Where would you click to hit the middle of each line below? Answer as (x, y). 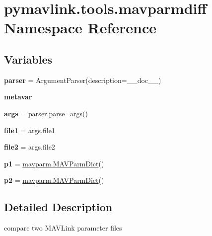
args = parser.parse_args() (46, 113)
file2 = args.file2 (30, 147)
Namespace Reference (80, 28)
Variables (28, 59)
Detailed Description (58, 207)
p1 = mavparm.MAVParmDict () (54, 163)
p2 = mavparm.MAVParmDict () (54, 180)
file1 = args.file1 (30, 130)
